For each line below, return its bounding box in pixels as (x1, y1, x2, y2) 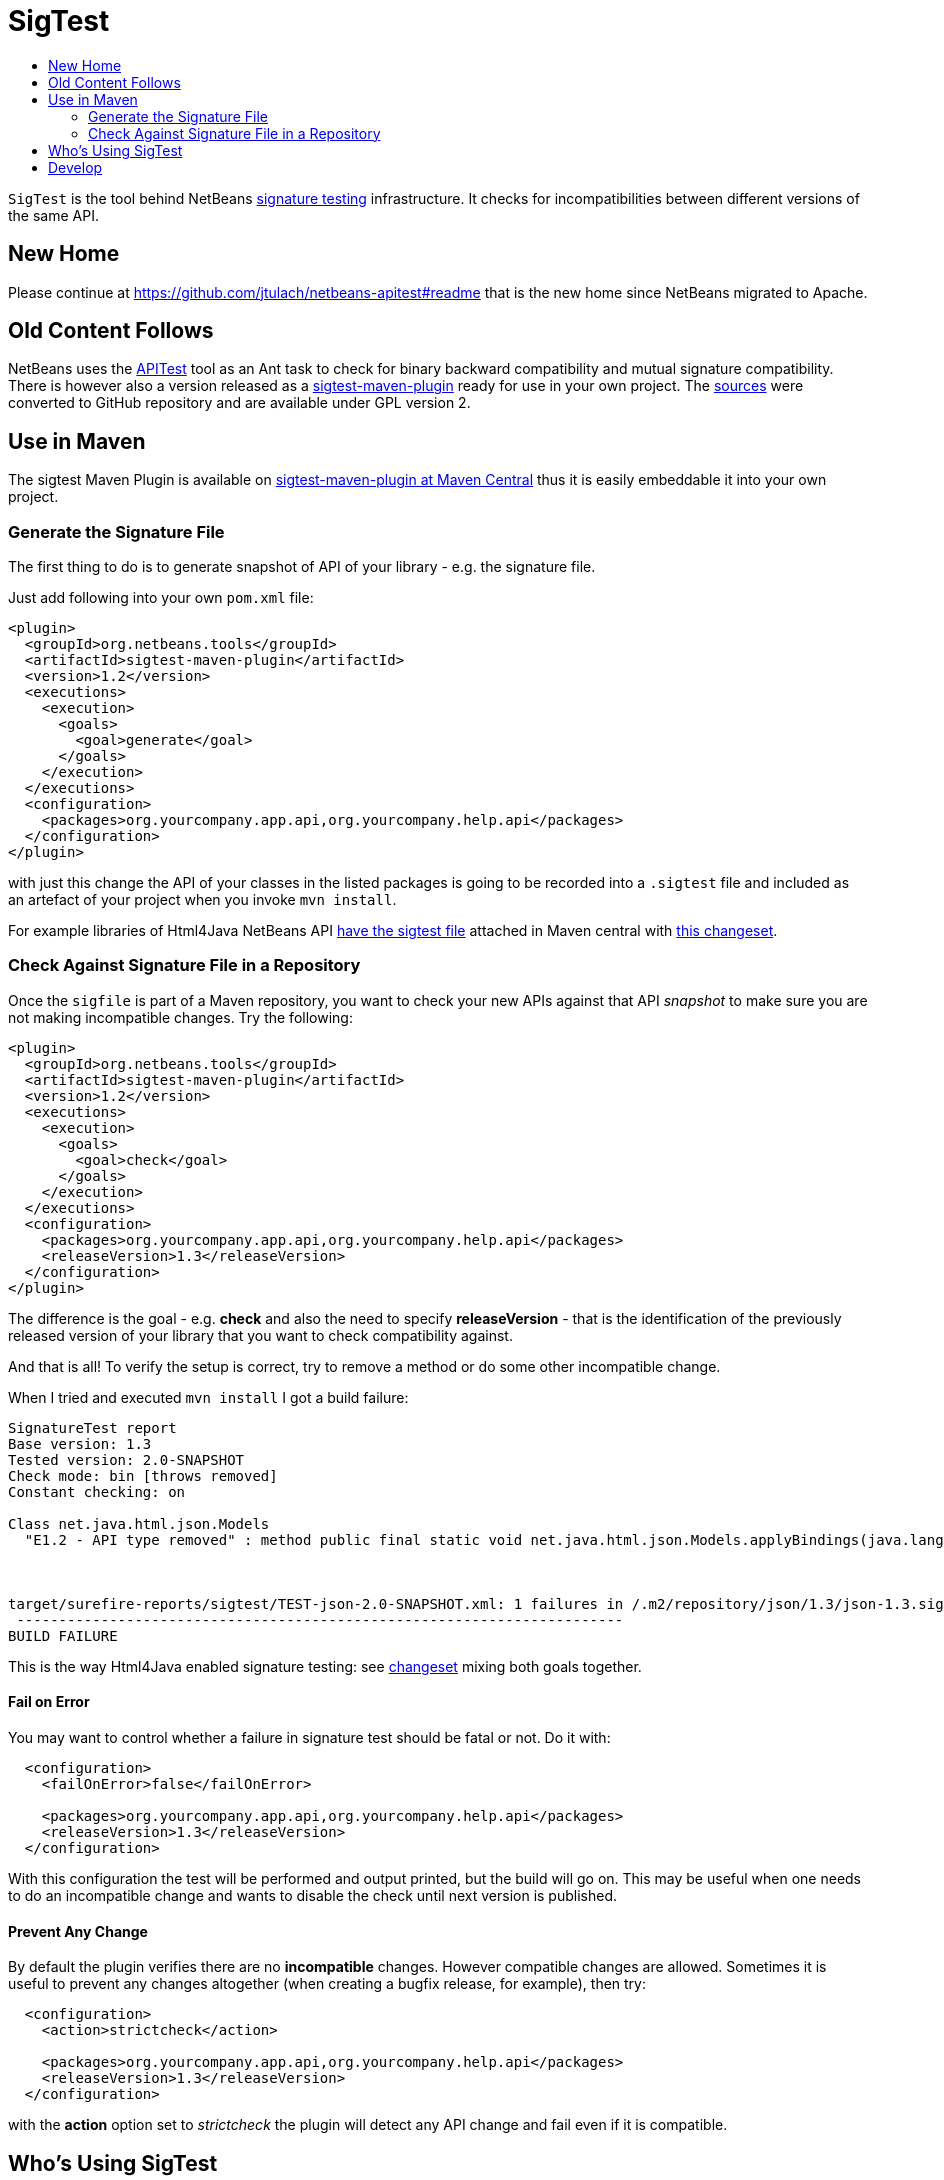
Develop (48, 158, 103, 176)
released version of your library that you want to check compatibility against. (8, 1326, 513, 1344)
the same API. (8, 206, 99, 224)
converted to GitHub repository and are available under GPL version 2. (8, 394, 471, 412)
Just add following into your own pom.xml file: (8, 589, 314, 607)
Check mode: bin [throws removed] (8, 1467, 278, 1484)
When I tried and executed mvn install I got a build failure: (8, 1388, 409, 1406)
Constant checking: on (8, 1483, 186, 1500)
